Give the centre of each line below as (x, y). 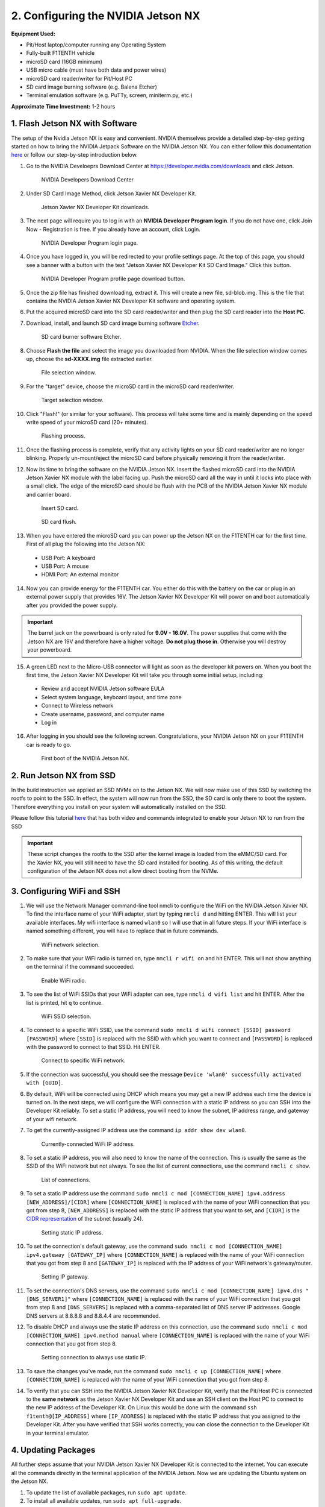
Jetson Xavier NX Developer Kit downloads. (95, 207)
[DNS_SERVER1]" (49, 1299)
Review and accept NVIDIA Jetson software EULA (103, 689)
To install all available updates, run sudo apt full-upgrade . (104, 1501)
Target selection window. (72, 400)
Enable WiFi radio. (64, 980)
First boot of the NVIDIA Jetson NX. (85, 758)
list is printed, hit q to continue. (64, 1002)
